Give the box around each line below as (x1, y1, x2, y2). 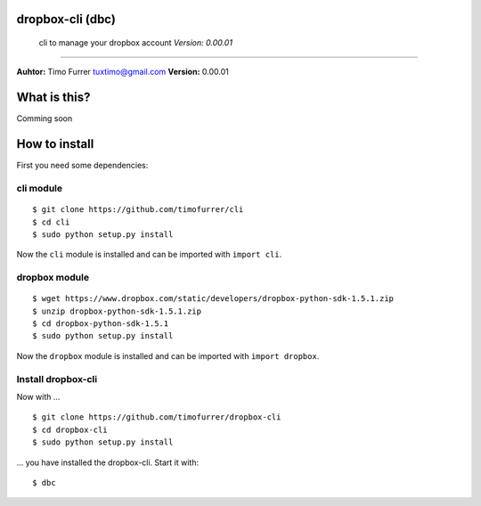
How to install (16, 136, 94, 151)
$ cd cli (32, 216, 70, 227)
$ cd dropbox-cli (32, 424, 108, 435)
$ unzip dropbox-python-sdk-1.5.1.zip (32, 306, 202, 316)
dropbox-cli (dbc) (16, 12, 116, 27)
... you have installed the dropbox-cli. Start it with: (16, 457, 200, 468)
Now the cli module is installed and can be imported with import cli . (16, 249, 282, 260)
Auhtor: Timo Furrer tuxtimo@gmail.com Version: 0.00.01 (16, 67, 229, 78)
